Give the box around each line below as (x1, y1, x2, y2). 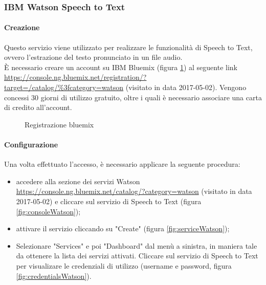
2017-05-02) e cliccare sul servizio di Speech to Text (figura (16, 195, 202, 206)
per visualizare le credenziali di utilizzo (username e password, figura (16, 260, 232, 271)
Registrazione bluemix (25, 119, 94, 129)
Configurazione (4, 139, 58, 149)
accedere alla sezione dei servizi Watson (16, 176, 140, 186)
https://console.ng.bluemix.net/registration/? (4, 72, 147, 82)
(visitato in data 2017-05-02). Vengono (125, 82, 247, 93)
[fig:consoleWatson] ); (16, 206, 81, 216)
